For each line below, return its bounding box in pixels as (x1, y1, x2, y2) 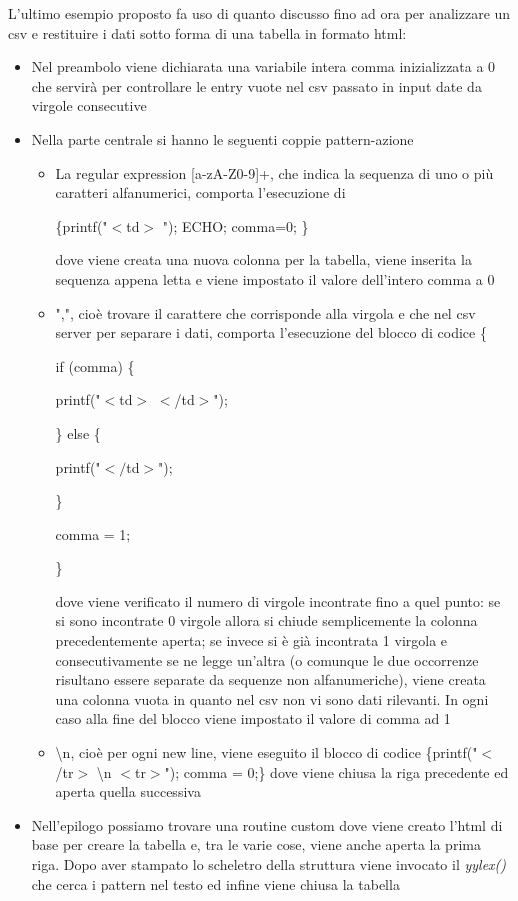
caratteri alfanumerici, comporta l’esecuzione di (55, 182, 346, 203)
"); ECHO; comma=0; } (162, 215, 309, 236)
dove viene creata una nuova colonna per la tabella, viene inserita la (55, 249, 472, 270)
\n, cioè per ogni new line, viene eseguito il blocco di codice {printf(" (55, 742, 478, 763)
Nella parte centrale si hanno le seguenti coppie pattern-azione (31, 128, 414, 149)
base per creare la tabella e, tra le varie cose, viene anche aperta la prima (31, 834, 481, 855)
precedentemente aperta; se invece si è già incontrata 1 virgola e (55, 630, 448, 651)
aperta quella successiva (55, 781, 201, 802)
